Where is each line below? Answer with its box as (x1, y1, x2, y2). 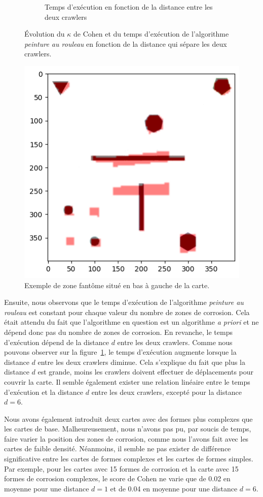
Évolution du (24, 28, 65, 39)
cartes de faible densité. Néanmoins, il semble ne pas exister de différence (4, 443, 231, 454)
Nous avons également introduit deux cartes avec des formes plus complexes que (4, 413, 253, 424)
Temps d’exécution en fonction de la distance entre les (45, 2, 213, 12)
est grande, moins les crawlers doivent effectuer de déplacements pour (37, 366, 254, 377)
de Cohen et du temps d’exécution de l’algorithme (73, 28, 229, 39)
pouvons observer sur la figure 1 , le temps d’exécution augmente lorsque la (4, 347, 237, 357)
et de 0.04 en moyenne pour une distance (110, 483, 238, 493)
